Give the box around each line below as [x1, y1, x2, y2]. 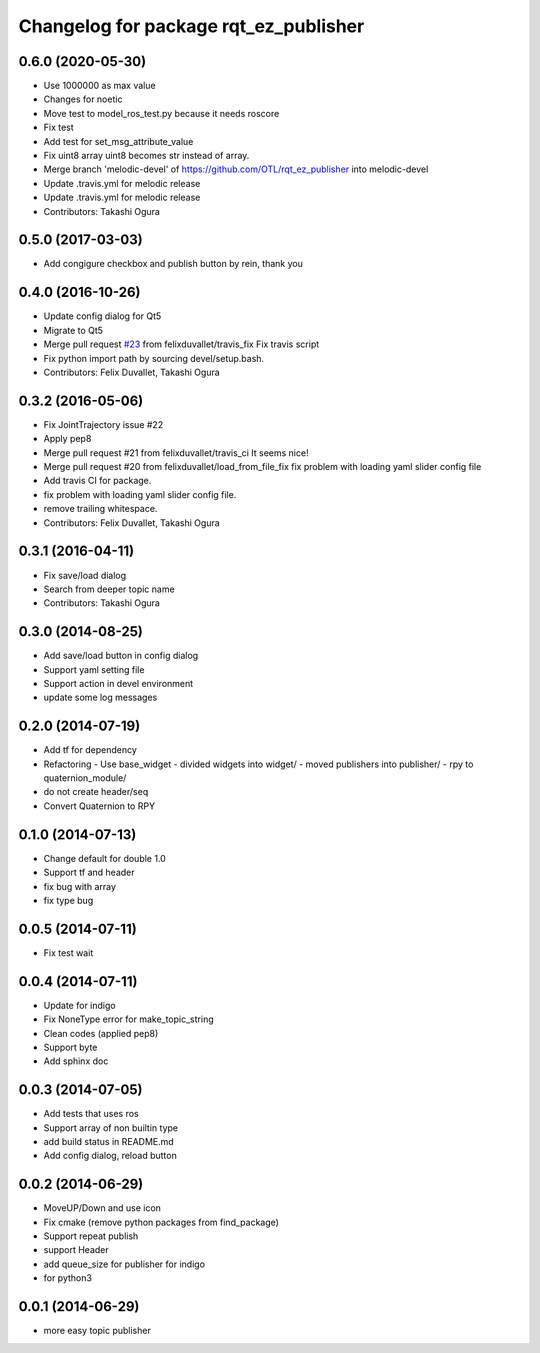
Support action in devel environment [43, 677, 194, 689]
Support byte [43, 1041, 98, 1053]
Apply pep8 [43, 433, 92, 445]
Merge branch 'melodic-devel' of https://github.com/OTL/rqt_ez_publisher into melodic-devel [43, 163, 429, 175]
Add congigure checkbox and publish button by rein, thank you [43, 258, 304, 270]
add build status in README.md [43, 1135, 174, 1147]
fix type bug [43, 894, 94, 906]
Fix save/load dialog [43, 569, 127, 581]
